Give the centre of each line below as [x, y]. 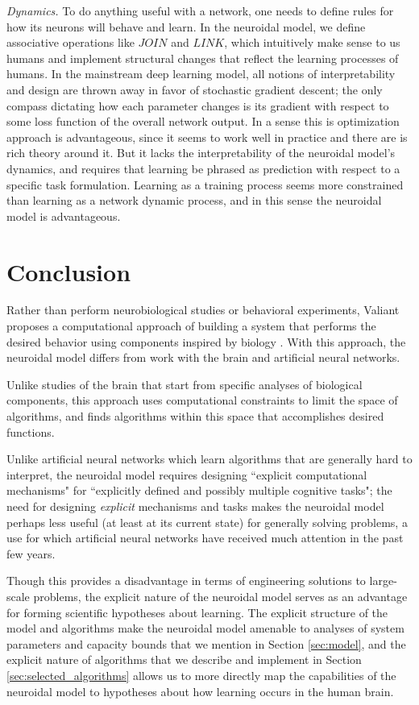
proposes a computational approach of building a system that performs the [191, 326]
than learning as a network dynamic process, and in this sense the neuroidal [194, 200]
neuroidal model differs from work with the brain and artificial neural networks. [203, 357]
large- [383, 581]
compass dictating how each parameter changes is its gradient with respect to [198, 105]
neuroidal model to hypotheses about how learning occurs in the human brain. [200, 691]
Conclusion [69, 271]
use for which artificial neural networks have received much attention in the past [205, 538]
